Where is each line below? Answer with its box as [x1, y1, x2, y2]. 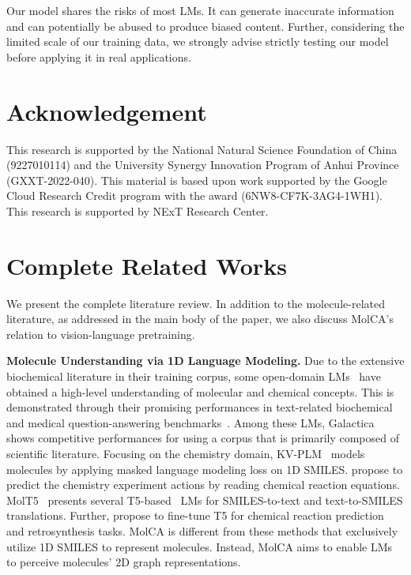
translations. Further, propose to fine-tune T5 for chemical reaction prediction [6, 507, 384, 524]
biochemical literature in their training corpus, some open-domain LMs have [6, 367, 381, 384]
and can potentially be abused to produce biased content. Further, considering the [6, 17, 405, 34]
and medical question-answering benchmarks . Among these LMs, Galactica [6, 414, 375, 430]
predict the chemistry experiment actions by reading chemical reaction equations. [6, 476, 400, 493]
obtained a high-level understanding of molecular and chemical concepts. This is [6, 383, 394, 400]
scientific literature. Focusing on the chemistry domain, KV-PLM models [6, 445, 365, 461]
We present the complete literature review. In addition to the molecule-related [6, 295, 385, 311]
